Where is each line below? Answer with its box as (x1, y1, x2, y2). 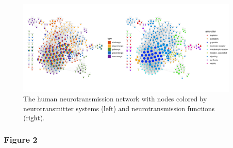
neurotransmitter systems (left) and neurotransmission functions (23, 103, 215, 113)
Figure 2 (4, 133, 37, 145)
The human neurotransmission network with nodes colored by (23, 93, 207, 103)
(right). (23, 113, 45, 123)
